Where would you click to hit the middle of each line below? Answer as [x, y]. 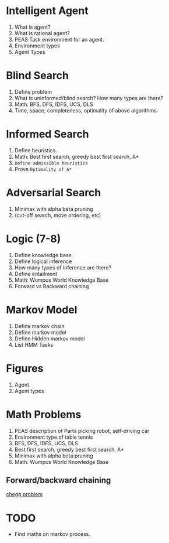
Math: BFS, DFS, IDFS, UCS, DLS [54, 104]
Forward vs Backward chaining [52, 286]
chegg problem [24, 494]
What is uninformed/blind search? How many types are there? [89, 98]
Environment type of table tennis [54, 437]
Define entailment [36, 274]
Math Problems [44, 414]
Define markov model [40, 332]
